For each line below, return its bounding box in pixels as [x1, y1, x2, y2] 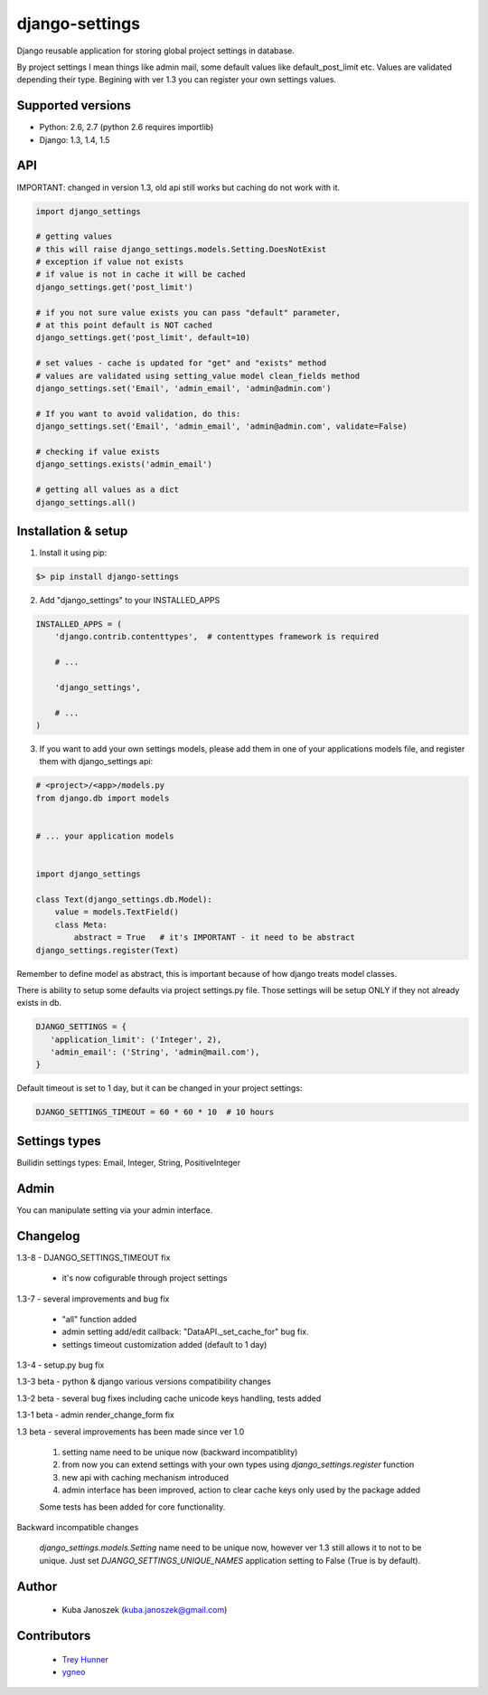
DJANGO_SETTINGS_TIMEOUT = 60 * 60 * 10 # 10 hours [35, 1107, 275, 1117]
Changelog [16, 1228, 80, 1244]
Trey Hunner [61, 1653, 108, 1664]
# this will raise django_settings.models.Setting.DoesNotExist [35, 244, 327, 254]
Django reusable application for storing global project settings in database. [16, 45, 296, 56]
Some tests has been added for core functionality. [39, 1501, 226, 1512]
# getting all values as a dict [35, 485, 180, 495]
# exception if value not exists [35, 257, 184, 267]
